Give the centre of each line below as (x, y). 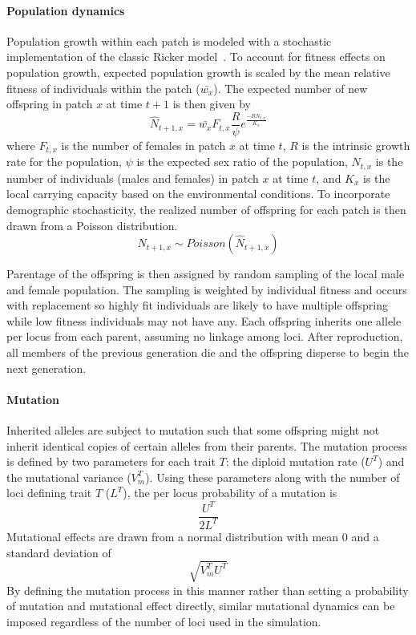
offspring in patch (50, 104)
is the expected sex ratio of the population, (242, 162)
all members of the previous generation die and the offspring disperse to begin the (208, 352)
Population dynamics (66, 10)
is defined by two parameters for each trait (111, 461)
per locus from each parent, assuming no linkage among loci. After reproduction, (205, 336)
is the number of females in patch (143, 145)
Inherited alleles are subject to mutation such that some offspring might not (193, 430)
